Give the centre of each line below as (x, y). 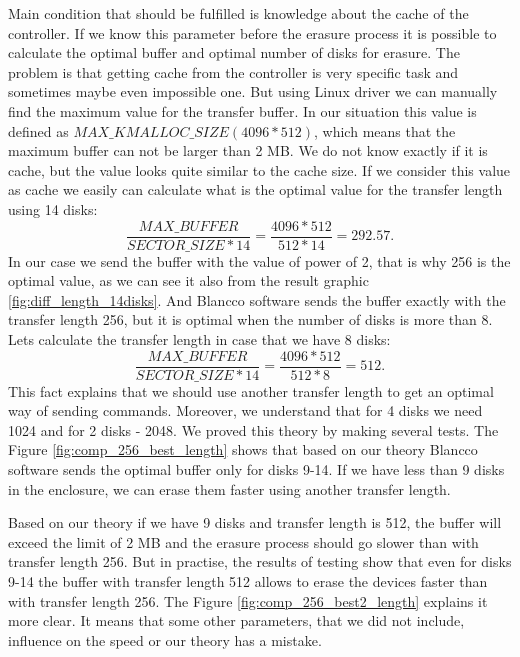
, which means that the (385, 130)
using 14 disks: (53, 208)
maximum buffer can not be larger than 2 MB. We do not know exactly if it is (248, 150)
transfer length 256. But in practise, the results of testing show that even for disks (260, 561)
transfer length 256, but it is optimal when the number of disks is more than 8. (250, 319)
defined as (38, 130)
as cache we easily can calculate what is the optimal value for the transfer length (255, 189)
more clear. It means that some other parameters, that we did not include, (236, 620)
